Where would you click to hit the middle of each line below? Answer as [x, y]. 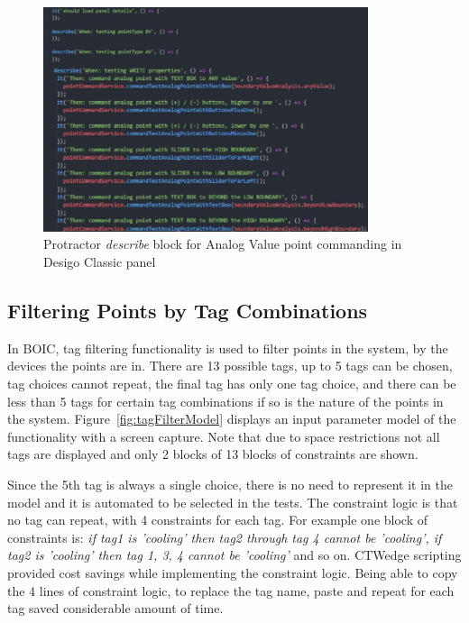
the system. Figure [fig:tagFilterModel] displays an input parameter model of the [232, 419]
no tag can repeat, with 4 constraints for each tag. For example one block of [217, 520]
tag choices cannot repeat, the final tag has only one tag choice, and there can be [232, 383]
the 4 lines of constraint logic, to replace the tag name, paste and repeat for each [231, 590]
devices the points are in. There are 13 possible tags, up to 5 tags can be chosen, [230, 366]
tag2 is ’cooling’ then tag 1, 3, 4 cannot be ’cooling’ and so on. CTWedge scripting [234, 555]
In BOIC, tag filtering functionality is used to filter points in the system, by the [228, 348]
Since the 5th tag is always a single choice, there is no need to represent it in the [230, 484]
